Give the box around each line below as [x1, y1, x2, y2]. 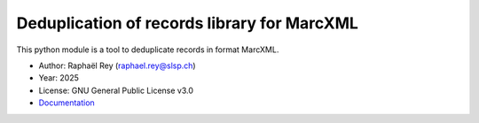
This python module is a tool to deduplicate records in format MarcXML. [16, 44, 279, 55]
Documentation [38, 97, 95, 108]
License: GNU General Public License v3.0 [38, 85, 194, 96]
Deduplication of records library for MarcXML [16, 13, 359, 33]
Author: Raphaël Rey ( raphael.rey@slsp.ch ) [38, 60, 196, 71]
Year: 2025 [38, 73, 80, 83]
